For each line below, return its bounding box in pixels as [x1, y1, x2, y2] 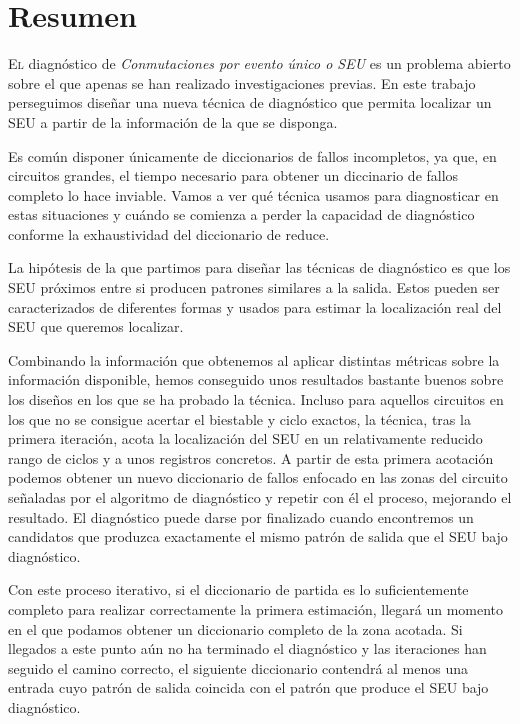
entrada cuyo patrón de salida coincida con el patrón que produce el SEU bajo [8, 677, 489, 698]
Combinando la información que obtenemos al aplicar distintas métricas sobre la [8, 349, 500, 370]
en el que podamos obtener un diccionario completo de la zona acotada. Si [8, 618, 463, 639]
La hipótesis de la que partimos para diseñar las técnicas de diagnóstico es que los [8, 257, 511, 278]
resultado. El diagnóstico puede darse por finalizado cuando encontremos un [8, 506, 474, 527]
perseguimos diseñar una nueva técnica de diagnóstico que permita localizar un [8, 92, 492, 113]
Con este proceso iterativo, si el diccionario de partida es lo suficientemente [8, 579, 469, 600]
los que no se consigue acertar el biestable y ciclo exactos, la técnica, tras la [8, 408, 471, 429]
